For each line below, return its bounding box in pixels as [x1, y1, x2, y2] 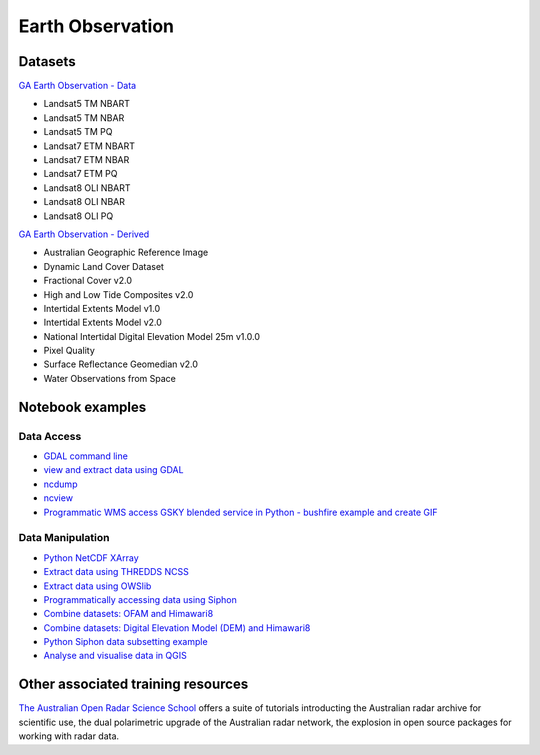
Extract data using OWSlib [43, 580, 152, 592]
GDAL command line [43, 450, 129, 462]
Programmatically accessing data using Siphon [43, 593, 237, 605]
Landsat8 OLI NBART [43, 181, 131, 194]
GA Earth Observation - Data [18, 80, 137, 92]
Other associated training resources [18, 676, 249, 693]
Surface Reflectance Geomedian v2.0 [43, 358, 199, 370]
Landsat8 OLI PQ [43, 210, 114, 222]
